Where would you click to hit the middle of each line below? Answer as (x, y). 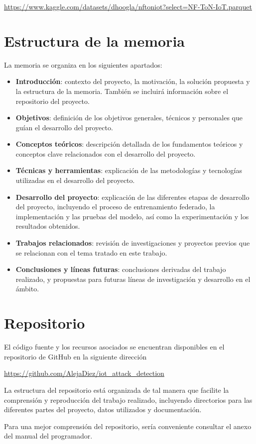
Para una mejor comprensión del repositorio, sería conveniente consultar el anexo (128, 426)
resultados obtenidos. (48, 226)
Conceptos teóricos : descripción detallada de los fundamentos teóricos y (129, 144)
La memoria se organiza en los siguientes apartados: (83, 64)
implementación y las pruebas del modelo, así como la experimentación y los (132, 216)
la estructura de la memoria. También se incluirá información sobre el (122, 91)
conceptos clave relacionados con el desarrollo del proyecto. (106, 153)
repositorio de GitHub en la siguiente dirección (75, 356)
